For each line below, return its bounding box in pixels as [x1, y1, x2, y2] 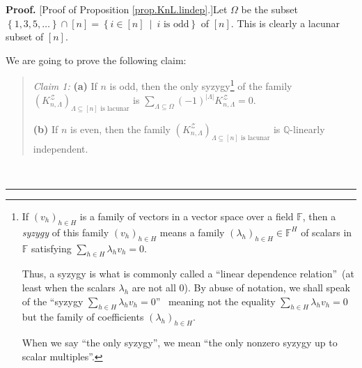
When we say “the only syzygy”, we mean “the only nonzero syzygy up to [22, 335, 338, 350]
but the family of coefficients [22, 309, 144, 324]
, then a [302, 208, 336, 223]
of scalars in [301, 224, 352, 239]
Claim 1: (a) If [33, 79, 97, 93]
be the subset [241, 2, 298, 16]
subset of [6, 29, 44, 44]
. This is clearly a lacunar [230, 15, 340, 30]
